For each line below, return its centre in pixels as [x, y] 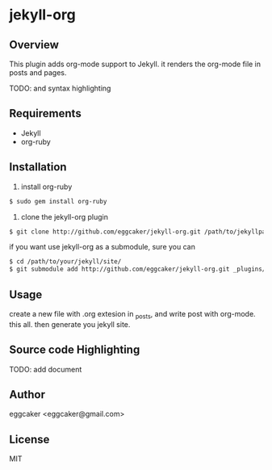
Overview [34, 45]
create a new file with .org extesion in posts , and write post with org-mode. [133, 315]
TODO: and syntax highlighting [60, 88]
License [29, 439]
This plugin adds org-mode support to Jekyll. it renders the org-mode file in [135, 64]
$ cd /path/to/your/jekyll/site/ [65, 262]
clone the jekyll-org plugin [64, 216]
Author [27, 394]
